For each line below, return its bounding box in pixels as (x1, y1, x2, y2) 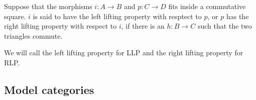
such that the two (197, 21, 252, 31)
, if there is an (121, 21, 165, 31)
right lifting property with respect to (4, 21, 117, 31)
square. (4, 11, 26, 21)
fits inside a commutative (168, 1, 246, 11)
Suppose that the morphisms (4, 1, 92, 11)
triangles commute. (4, 30, 63, 41)
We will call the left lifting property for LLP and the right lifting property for (4, 47, 243, 58)
